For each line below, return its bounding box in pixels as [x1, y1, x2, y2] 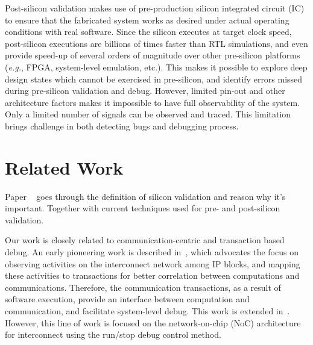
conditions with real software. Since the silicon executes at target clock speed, [5, 25, 292, 38]
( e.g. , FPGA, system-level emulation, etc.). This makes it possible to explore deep [5, 60, 308, 73]
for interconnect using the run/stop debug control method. [5, 328, 221, 341]
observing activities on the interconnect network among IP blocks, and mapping [5, 257, 300, 270]
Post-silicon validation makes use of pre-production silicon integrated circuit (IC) [5, 2, 305, 14]
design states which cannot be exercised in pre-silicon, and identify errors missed [5, 72, 303, 85]
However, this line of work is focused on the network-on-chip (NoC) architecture [5, 316, 301, 329]
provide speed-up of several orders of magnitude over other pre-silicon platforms [5, 49, 300, 61]
